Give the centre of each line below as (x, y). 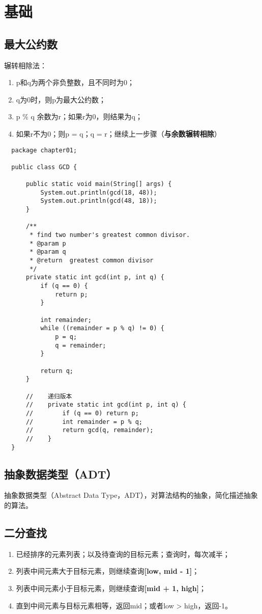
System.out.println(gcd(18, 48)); (99, 192)
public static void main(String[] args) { (99, 184)
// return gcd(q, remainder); (90, 430)
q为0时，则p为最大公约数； (61, 99)
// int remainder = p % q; (84, 422)
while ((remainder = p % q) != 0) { (102, 328)
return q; (57, 371)
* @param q (48, 252)
